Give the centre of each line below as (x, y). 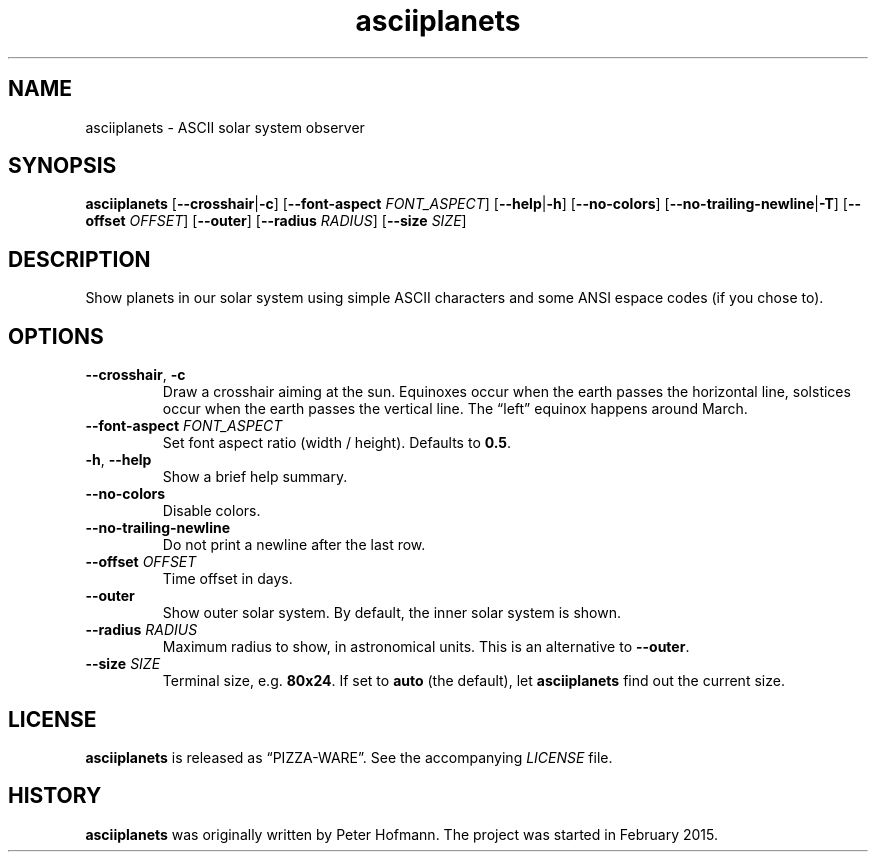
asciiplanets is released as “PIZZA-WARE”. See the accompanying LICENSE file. (349, 757)
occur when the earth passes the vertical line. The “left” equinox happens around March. (455, 409)
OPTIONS (56, 336)
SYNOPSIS (62, 166)
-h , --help (118, 460)
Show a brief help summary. (255, 477)
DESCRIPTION (79, 259)
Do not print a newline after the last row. (294, 545)
